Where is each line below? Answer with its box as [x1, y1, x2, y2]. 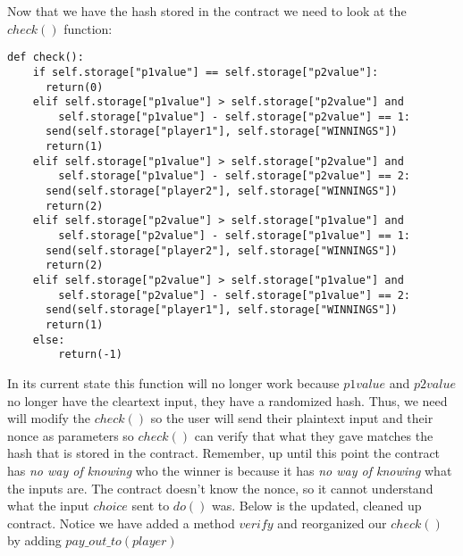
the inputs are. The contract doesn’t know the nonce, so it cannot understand [7, 478, 434, 497]
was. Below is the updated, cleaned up [212, 496, 422, 515]
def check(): [7, 51, 84, 64]
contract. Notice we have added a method [7, 513, 235, 532]
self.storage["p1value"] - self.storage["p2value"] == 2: [58, 170, 411, 183]
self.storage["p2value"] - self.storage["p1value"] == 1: [58, 229, 411, 243]
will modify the [7, 409, 90, 427]
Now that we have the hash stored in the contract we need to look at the [7, 2, 407, 20]
